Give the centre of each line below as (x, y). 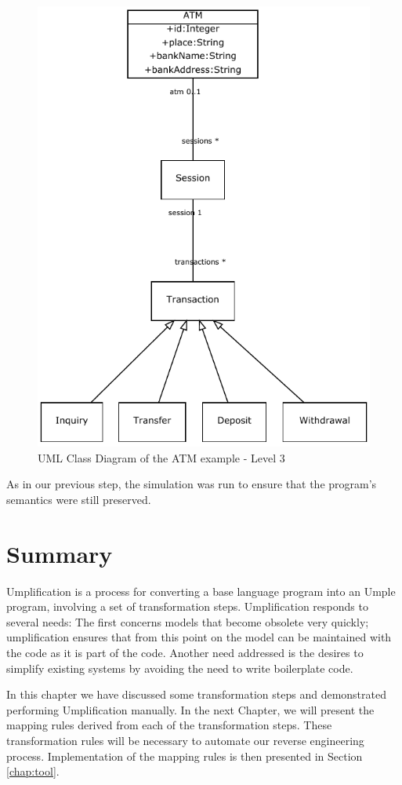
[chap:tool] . (33, 771)
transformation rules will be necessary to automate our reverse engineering (185, 740)
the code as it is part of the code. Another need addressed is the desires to (185, 653)
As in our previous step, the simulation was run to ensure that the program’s (192, 484)
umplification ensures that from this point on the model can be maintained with (199, 637)
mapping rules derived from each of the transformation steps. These (169, 725)
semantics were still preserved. (79, 499)
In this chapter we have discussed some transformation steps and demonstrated (196, 694)
